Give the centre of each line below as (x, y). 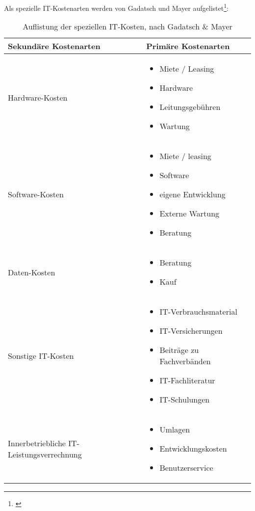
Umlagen (175, 430)
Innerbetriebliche (37, 443)
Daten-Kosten (32, 272)
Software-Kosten (36, 194)
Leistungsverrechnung (45, 454)
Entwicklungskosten (193, 449)
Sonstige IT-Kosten (41, 355)
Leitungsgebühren (190, 107)
